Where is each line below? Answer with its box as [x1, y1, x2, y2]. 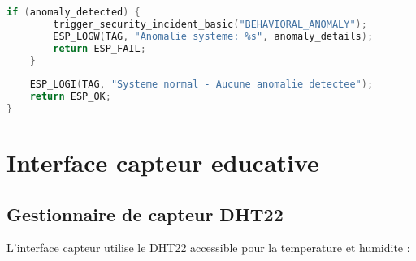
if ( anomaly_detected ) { [6, 6, 141, 18]
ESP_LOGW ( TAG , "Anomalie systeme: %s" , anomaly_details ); [53, 30, 374, 42]
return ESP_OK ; [29, 91, 111, 103]
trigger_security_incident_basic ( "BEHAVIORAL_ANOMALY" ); [53, 18, 367, 30]
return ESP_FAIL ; [53, 42, 146, 54]
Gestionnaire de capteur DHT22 [6, 201, 284, 226]
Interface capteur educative [6, 146, 319, 179]
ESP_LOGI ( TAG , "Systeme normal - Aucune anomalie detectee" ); [29, 79, 374, 91]
